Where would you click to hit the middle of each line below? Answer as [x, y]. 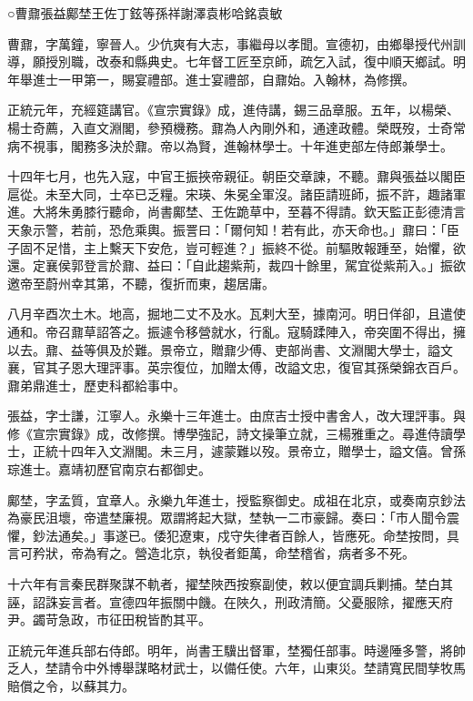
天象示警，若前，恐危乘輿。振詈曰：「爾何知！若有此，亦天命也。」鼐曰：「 [227, 229]
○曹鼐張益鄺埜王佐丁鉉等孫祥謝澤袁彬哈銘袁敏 [145, 13]
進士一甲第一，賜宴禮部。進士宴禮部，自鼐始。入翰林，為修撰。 [223, 79]
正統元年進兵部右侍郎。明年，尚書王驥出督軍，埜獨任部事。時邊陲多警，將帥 [236, 650]
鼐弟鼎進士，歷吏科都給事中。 [96, 385]
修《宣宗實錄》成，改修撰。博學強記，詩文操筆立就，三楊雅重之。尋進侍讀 [230, 433]
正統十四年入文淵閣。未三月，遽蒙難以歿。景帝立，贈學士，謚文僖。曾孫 [249, 451]
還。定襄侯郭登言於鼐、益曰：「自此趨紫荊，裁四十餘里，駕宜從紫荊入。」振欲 [236, 265]
